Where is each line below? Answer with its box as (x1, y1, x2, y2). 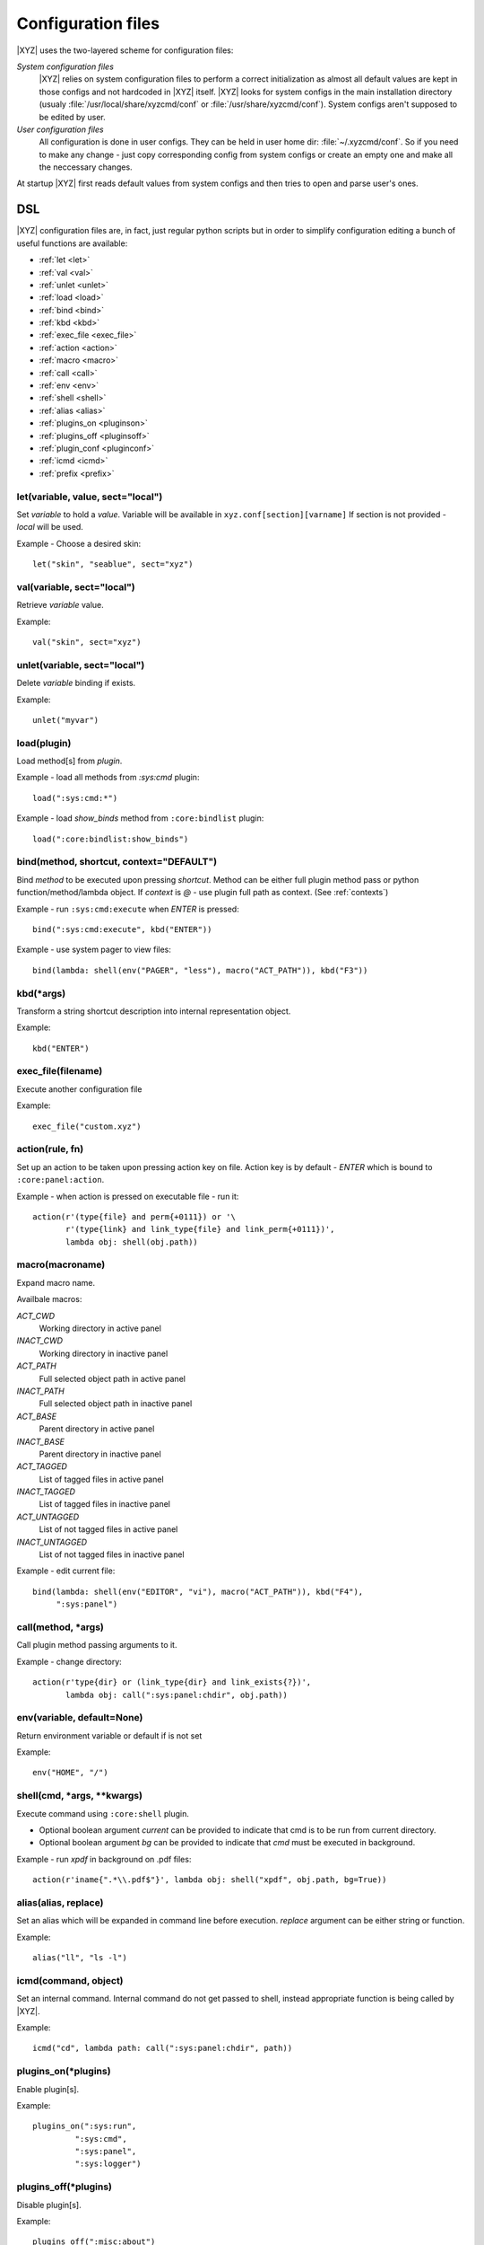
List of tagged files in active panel (39, 1474, 165, 1484)
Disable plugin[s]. (16, 2199, 82, 2210)
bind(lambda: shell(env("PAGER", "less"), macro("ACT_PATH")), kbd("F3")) (32, 965, 368, 975)
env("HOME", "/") (32, 1767, 108, 1778)
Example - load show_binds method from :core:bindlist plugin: (16, 813, 264, 823)
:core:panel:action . (16, 1175, 105, 1185)
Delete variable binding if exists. (16, 678, 136, 689)
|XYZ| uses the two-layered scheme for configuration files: (16, 45, 234, 56)
